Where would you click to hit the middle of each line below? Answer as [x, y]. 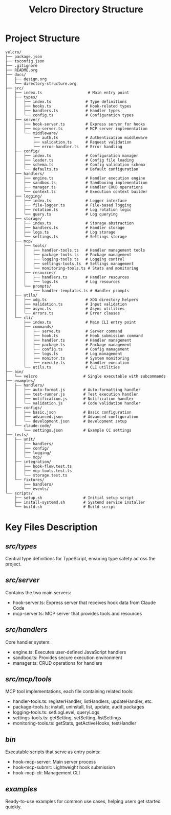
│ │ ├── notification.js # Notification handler [70, 399]
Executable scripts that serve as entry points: [53, 752]
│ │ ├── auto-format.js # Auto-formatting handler [73, 389]
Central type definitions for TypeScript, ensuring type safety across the [81, 558]
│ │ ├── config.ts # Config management [67, 349]
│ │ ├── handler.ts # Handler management [68, 340]
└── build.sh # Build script [65, 507]
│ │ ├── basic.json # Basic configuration [68, 412]
